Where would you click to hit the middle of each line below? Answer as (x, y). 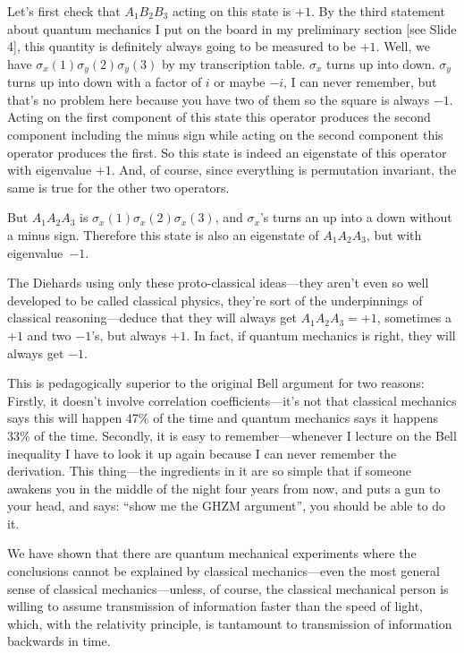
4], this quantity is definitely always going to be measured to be (182, 46)
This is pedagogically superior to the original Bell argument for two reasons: (216, 383)
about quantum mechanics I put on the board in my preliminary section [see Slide (232, 28)
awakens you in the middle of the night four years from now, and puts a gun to (224, 488)
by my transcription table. (233, 63)
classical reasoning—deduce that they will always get (152, 318)
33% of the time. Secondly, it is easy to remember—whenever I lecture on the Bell (232, 435)
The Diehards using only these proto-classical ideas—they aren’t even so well (218, 283)
